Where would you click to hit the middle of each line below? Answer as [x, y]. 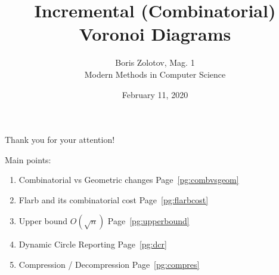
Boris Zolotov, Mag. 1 [155, 62]
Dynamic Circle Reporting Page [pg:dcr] [93, 244]
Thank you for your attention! [60, 140]
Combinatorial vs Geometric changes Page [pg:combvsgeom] [129, 180]
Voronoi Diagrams [155, 34]
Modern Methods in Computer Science [155, 74]
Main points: [28, 159]
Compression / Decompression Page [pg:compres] [109, 265]
